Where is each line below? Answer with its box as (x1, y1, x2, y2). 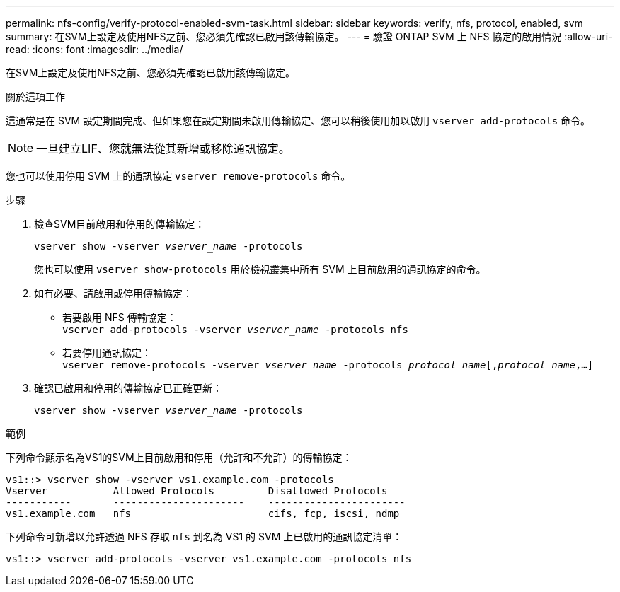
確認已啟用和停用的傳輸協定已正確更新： (34, 382, 222, 394)
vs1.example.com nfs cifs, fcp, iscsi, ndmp (6, 508, 400, 519)
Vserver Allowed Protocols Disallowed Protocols (6, 485, 388, 497)
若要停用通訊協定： (62, 347, 151, 359)
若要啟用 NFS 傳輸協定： (62, 311, 177, 323)
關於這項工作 (6, 91, 65, 103)
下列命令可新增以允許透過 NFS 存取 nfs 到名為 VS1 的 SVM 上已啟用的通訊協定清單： (6, 530, 403, 542)
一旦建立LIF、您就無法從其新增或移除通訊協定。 (36, 141, 290, 156)
